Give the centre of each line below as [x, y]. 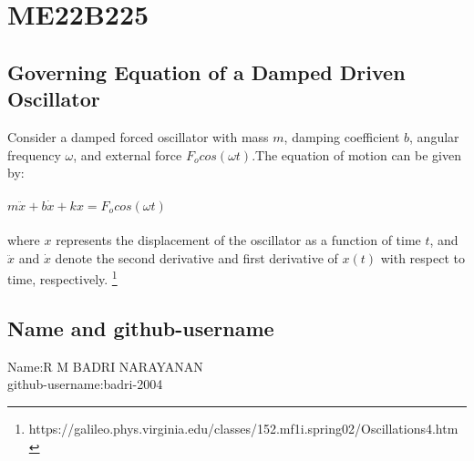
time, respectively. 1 [62, 277]
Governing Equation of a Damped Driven [206, 72]
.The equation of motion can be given [356, 154]
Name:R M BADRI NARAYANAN [105, 366]
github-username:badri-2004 [85, 384]
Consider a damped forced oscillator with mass [138, 136]
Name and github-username [141, 328]
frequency [34, 154]
